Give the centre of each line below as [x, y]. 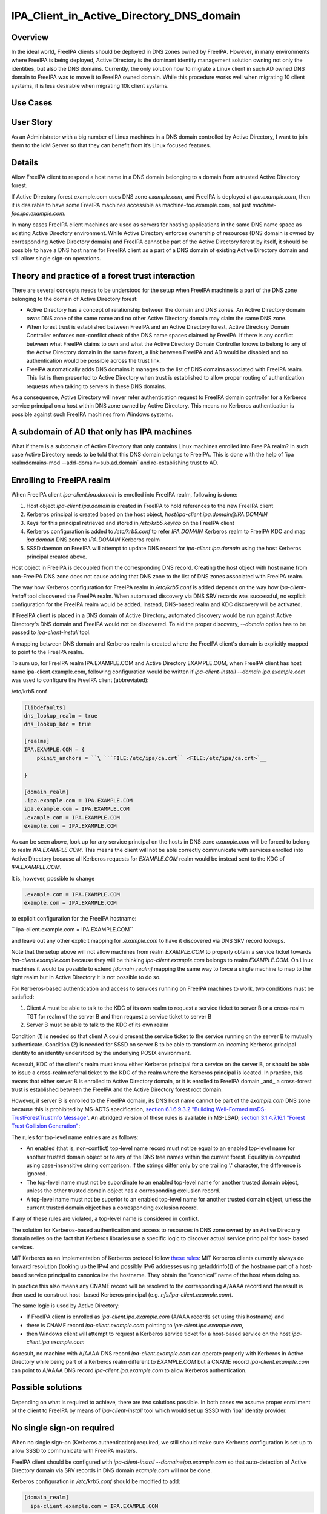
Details [25, 163]
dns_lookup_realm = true [61, 716]
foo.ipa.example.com [38, 213]
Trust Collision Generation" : [46, 1126]
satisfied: [23, 997]
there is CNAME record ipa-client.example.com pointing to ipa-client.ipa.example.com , [135, 1325]
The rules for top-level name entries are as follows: [75, 1137]
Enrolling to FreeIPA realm [61, 481]
